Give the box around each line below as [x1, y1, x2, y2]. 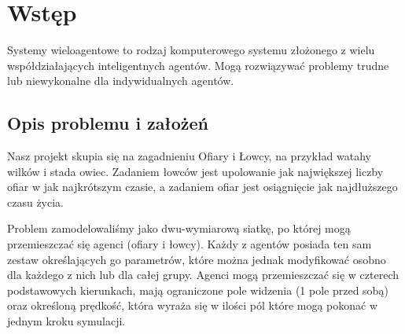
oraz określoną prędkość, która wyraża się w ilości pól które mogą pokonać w [7, 297, 378, 314]
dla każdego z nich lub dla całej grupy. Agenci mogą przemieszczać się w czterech [7, 266, 399, 283]
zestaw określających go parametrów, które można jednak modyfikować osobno [7, 251, 386, 267]
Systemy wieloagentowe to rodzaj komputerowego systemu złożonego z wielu [7, 42, 375, 58]
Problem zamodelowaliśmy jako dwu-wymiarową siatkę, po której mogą [7, 220, 351, 237]
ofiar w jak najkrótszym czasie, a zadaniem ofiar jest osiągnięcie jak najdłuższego [7, 178, 398, 195]
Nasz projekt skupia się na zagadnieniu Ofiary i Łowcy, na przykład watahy [7, 148, 371, 164]
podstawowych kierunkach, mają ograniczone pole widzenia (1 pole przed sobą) [7, 281, 388, 298]
